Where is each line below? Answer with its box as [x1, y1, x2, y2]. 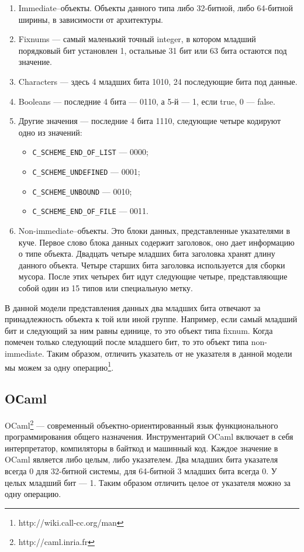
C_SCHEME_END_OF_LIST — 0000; [32, 146, 148, 158]
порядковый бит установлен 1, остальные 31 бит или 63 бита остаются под [18, 44, 287, 56]
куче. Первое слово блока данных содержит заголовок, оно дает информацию [18, 236, 295, 248]
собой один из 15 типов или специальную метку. [18, 281, 193, 294]
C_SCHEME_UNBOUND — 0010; [32, 185, 132, 197]
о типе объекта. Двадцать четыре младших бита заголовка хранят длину [18, 247, 275, 260]
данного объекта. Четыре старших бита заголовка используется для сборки [18, 258, 285, 271]
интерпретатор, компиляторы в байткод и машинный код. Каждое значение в [5, 441, 278, 454]
